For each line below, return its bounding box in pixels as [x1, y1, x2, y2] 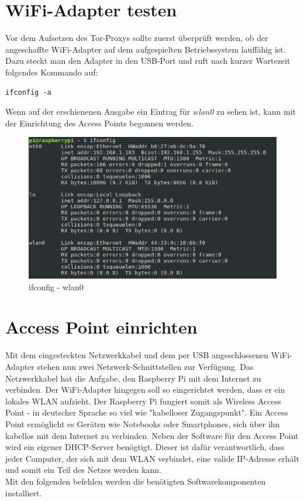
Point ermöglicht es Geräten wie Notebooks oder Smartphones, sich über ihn [5, 417, 280, 430]
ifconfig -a [5, 88, 51, 97]
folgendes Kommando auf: [5, 66, 98, 78]
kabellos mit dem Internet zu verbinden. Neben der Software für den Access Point [5, 429, 299, 441]
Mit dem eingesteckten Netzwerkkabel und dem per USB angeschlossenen [5, 349, 269, 361]
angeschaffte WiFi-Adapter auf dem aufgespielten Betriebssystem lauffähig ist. [5, 43, 286, 55]
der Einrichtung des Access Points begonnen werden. [5, 116, 194, 129]
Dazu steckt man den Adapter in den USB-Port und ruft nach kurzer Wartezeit [5, 54, 291, 67]
